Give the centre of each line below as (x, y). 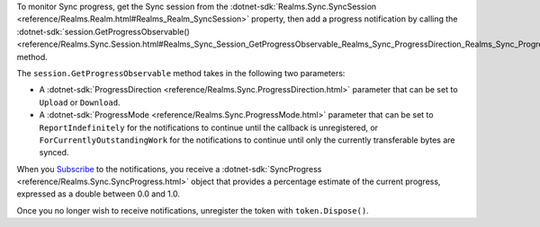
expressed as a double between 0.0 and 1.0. (98, 194)
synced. (54, 153)
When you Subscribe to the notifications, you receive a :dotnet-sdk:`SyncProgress (169, 169)
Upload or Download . (80, 102)
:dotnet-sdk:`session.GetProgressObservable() (103, 31)
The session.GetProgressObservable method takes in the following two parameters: (181, 73)
